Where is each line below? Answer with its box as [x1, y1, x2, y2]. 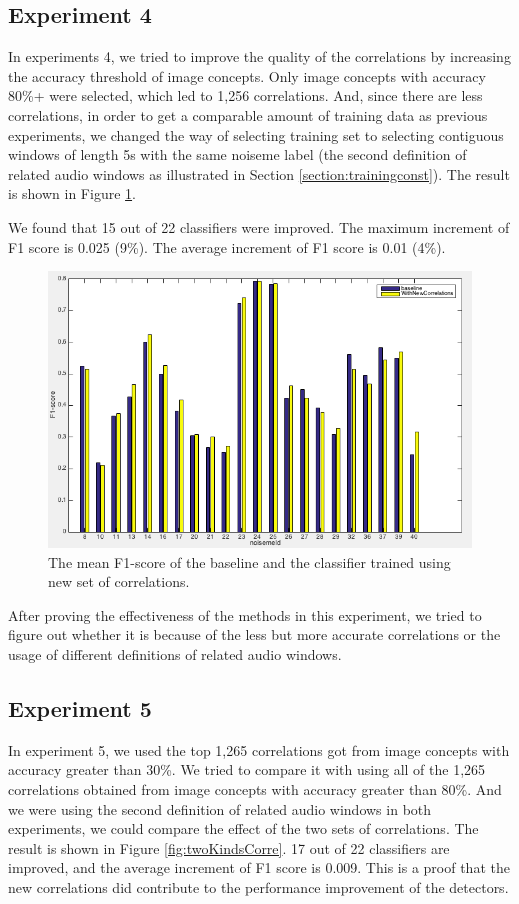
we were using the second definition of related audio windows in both [8, 798, 432, 819]
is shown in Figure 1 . [8, 183, 136, 204]
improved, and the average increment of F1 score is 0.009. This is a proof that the [8, 857, 510, 878]
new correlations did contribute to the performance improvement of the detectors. [8, 876, 509, 897]
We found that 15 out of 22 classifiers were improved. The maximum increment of [8, 216, 510, 237]
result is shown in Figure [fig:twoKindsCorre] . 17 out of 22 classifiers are [8, 837, 450, 858]
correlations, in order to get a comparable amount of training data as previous [8, 104, 488, 125]
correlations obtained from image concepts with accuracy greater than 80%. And [8, 779, 502, 800]
